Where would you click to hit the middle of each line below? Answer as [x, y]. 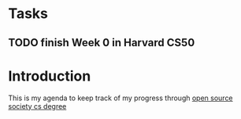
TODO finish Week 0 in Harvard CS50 [102, 43]
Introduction [50, 76]
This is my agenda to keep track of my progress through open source [121, 98]
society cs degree [37, 106]
